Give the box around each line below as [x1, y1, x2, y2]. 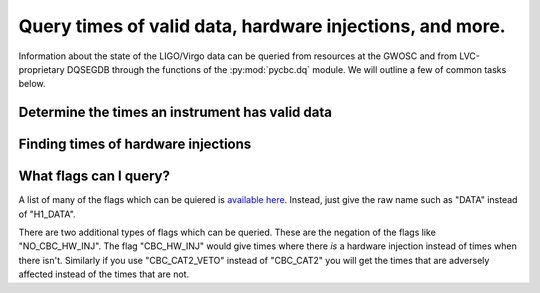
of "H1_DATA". [18, 208, 76, 220]
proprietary [18, 63, 65, 75]
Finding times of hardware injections [18, 136, 252, 153]
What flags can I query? [18, 168, 170, 185]
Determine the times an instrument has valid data [18, 104, 332, 121]
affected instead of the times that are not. [18, 268, 190, 280]
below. [18, 78, 46, 90]
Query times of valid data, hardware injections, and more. [18, 15, 506, 37]
